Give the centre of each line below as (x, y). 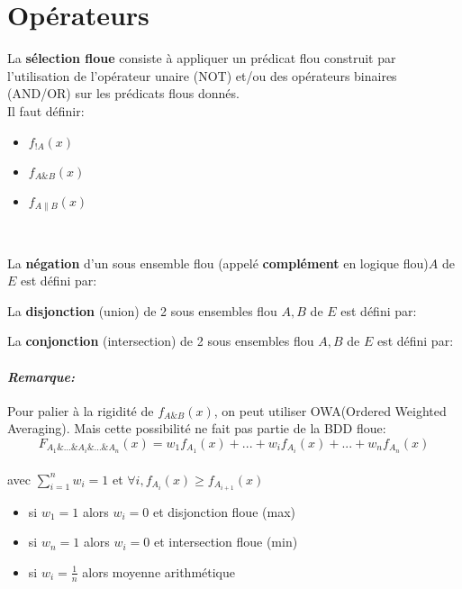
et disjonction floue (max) (224, 511)
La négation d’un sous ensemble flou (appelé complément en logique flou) (218, 263)
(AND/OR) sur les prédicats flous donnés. (123, 93)
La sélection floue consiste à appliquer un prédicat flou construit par (202, 58)
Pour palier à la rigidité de (81, 410)
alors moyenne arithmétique (159, 571)
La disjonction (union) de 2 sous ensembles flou (142, 310)
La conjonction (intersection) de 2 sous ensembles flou (161, 341)
